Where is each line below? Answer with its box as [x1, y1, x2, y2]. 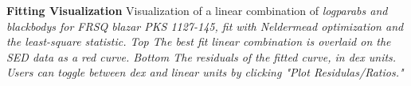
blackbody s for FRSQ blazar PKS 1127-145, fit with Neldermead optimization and [6, 17, 404, 34]
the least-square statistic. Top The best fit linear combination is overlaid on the [6, 33, 391, 50]
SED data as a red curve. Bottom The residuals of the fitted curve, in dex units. [6, 48, 397, 65]
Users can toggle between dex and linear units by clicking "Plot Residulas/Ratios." [6, 64, 404, 80]
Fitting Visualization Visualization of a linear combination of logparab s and [6, 2, 388, 18]
